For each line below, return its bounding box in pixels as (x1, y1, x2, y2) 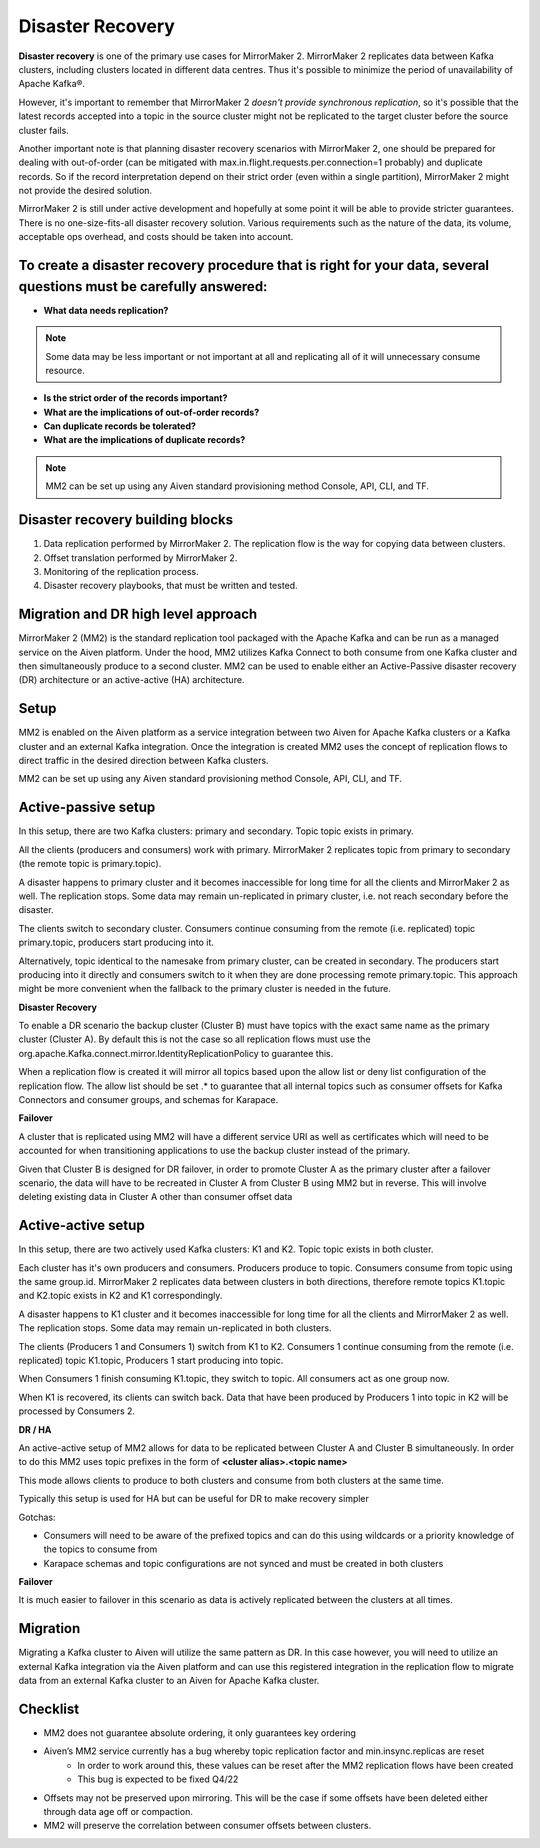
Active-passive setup (18, 799, 156, 816)
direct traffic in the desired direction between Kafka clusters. (18, 755, 269, 767)
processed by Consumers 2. (18, 1405, 135, 1417)
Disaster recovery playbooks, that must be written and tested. (43, 580, 299, 592)
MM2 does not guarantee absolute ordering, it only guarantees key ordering (43, 1727, 357, 1739)
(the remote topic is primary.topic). (18, 858, 162, 870)
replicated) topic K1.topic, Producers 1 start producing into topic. (18, 1355, 284, 1367)
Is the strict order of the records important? (43, 392, 228, 404)
